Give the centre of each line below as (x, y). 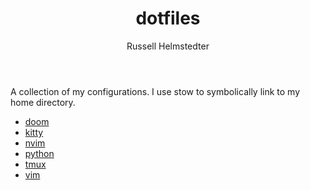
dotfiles (168, 18)
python (39, 153)
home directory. (43, 102)
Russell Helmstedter (168, 46)
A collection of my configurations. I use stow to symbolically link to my (155, 91)
